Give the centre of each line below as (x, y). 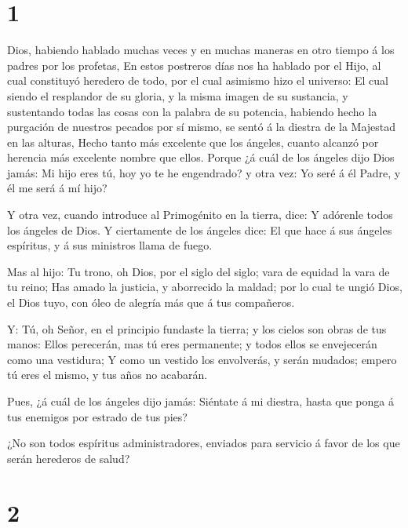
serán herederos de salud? (69, 458)
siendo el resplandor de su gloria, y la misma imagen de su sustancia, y (178, 95)
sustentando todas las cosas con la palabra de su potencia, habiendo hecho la (192, 111)
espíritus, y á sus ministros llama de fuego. (110, 245)
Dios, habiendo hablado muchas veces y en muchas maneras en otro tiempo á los (201, 50)
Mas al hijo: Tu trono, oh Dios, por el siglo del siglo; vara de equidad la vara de (199, 271)
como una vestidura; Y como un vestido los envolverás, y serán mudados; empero (202, 359)
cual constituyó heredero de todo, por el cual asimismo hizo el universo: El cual (198, 80)
